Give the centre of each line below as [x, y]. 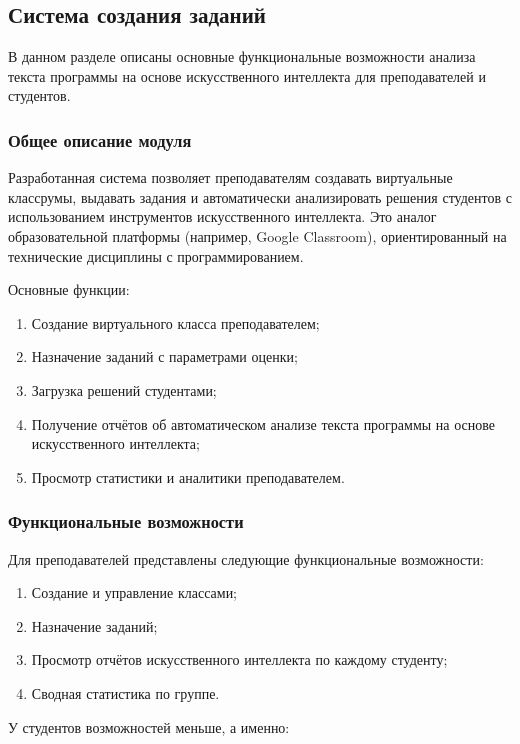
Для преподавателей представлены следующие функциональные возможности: [246, 558]
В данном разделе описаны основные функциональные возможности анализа [242, 56]
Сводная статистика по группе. [125, 692]
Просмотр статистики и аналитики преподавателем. [188, 476]
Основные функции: [69, 289]
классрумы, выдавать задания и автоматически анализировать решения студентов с [260, 196]
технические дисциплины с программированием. [156, 255]
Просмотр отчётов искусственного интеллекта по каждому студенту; [239, 659]
